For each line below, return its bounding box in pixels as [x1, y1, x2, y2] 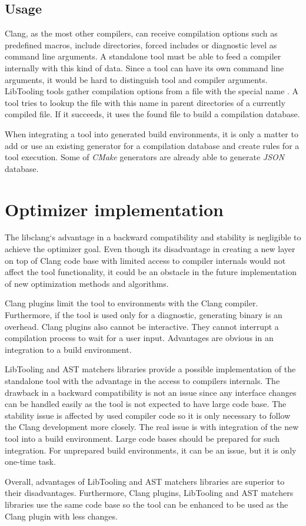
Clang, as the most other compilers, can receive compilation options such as [5, 27, 278, 39]
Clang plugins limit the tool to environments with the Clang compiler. [5, 297, 258, 309]
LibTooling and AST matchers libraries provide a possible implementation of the [5, 363, 296, 375]
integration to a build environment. [5, 343, 132, 355]
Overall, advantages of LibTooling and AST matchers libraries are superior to [5, 475, 285, 487]
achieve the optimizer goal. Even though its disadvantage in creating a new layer [5, 243, 295, 255]
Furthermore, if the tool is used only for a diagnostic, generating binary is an [5, 309, 282, 321]
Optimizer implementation [5, 197, 224, 221]
